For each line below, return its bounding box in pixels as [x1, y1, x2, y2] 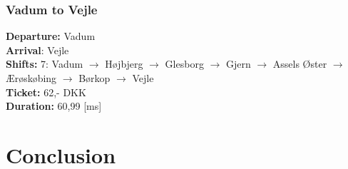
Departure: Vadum [6, 29, 96, 43]
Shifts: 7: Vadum [6, 56, 83, 71]
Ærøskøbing [6, 71, 57, 85]
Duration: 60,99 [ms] [6, 98, 102, 113]
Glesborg [165, 56, 204, 71]
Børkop [78, 71, 111, 85]
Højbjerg [105, 56, 143, 71]
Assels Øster [272, 56, 327, 71]
